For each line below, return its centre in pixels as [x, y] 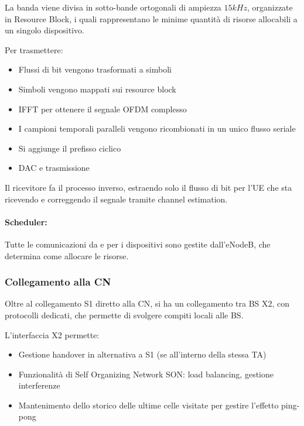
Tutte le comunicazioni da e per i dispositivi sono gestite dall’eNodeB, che [138, 244]
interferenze [39, 385]
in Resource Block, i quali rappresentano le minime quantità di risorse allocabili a [151, 18]
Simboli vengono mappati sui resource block [97, 89]
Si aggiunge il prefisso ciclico [70, 148]
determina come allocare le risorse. [67, 255]
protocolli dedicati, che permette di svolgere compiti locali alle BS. [124, 315]
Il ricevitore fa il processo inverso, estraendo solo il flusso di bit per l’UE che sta [148, 187]
